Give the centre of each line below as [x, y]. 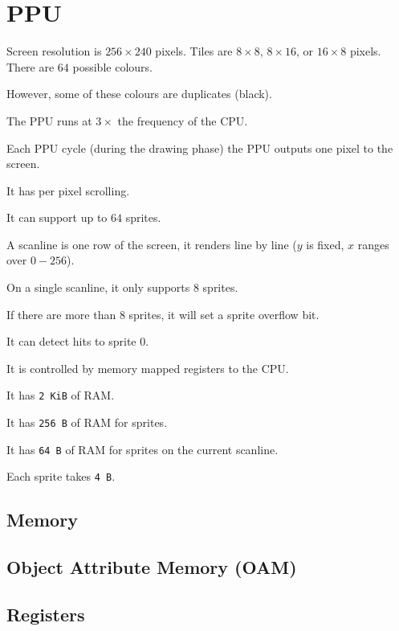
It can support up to [57, 217]
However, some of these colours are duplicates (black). [139, 94]
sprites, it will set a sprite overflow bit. [224, 314]
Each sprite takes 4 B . [61, 476]
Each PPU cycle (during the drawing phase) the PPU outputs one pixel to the [200, 148]
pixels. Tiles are [194, 51]
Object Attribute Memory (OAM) [152, 567]
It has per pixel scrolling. [68, 190]
